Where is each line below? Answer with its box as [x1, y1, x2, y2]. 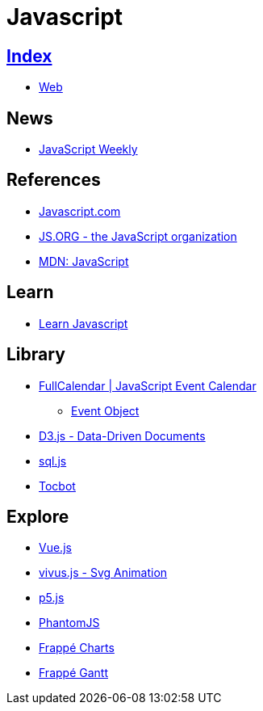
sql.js [39, 453, 67, 468]
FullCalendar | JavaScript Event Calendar [39, 378, 257, 393]
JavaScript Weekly [39, 142, 138, 157]
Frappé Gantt [39, 666, 108, 680]
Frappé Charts [39, 641, 115, 655]
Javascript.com [39, 204, 121, 218]
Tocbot [39, 478, 76, 493]
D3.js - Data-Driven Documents [39, 428, 206, 443]
